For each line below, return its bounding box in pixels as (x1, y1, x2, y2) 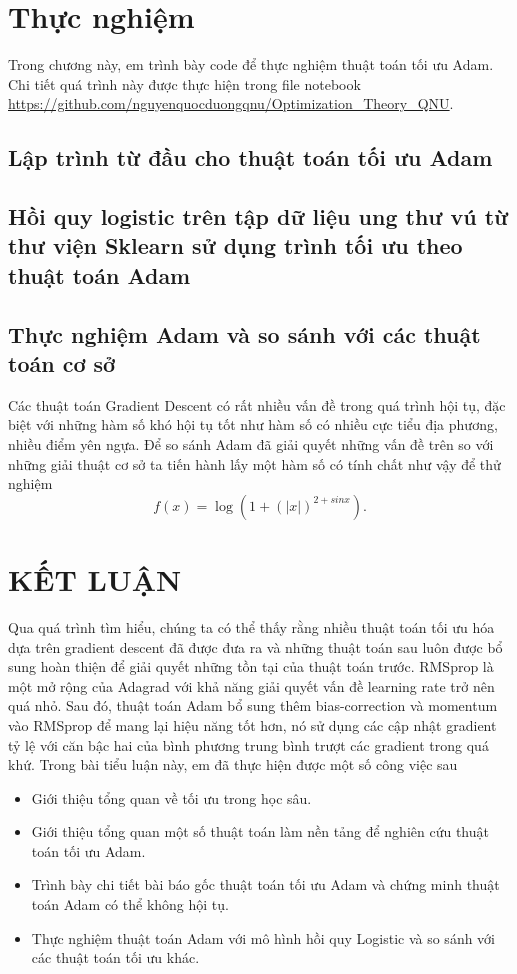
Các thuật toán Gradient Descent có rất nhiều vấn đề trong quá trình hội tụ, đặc (8, 394, 506, 415)
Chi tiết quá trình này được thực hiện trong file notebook (8, 73, 361, 94)
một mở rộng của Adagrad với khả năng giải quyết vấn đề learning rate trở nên (8, 675, 495, 696)
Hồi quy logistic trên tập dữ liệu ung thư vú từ (8, 201, 509, 232)
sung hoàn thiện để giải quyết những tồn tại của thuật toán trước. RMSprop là (8, 656, 494, 677)
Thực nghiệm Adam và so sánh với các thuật (8, 318, 481, 349)
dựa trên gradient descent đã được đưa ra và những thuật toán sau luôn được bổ (8, 636, 503, 657)
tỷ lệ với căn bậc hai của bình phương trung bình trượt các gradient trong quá (8, 734, 489, 755)
